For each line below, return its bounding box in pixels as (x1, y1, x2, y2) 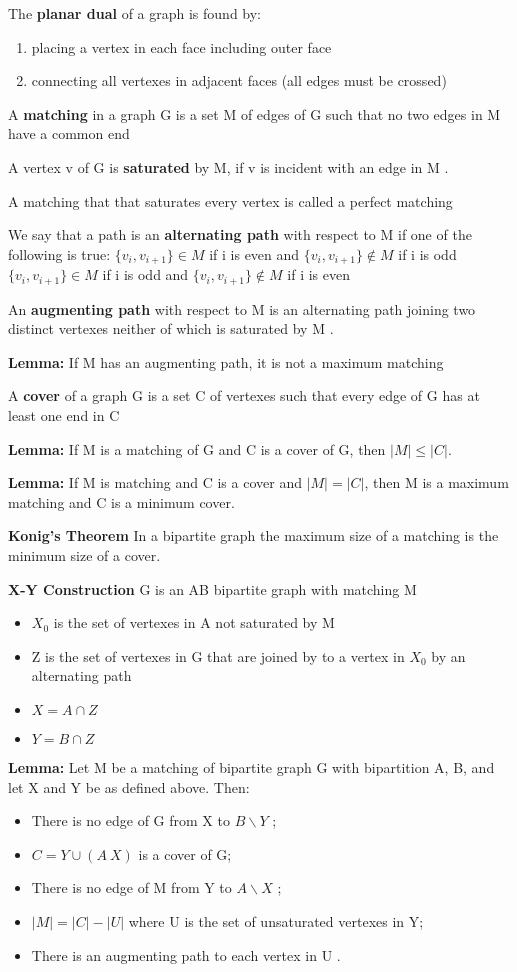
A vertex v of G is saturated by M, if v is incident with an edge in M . (8, 156, 449, 177)
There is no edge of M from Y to (31, 877, 232, 898)
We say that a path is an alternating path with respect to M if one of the (8, 224, 472, 245)
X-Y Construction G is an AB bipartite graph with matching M (8, 578, 417, 599)
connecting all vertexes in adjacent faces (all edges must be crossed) (31, 70, 447, 91)
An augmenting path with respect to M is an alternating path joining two (8, 298, 476, 319)
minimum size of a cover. (8, 545, 161, 565)
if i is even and (209, 243, 300, 264)
